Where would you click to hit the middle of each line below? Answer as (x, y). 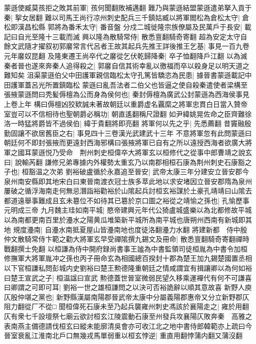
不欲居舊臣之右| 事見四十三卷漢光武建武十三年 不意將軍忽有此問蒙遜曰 (138, 133)
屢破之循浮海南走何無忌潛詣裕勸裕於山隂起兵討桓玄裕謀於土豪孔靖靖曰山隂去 (128, 191)
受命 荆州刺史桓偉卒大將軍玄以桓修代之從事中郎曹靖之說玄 (155, 152)
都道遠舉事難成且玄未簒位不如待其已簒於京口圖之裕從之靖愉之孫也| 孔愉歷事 (127, 200)
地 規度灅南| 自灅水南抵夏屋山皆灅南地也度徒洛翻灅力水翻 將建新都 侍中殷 (126, 229)
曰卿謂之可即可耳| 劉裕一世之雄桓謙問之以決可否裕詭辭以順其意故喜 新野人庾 (128, 287)
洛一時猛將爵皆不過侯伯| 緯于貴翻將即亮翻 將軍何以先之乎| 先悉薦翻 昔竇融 (124, 123)
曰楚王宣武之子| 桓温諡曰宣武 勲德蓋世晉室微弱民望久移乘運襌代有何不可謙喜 (128, 277)
